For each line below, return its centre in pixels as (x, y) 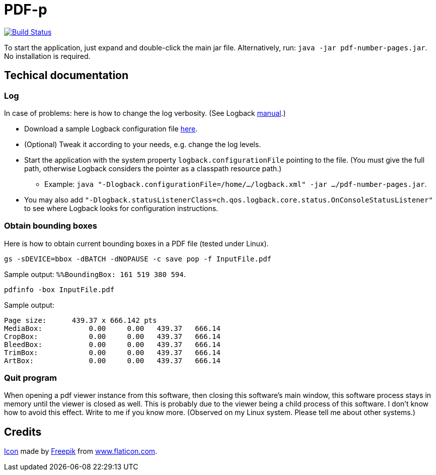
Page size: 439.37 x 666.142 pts (81, 320)
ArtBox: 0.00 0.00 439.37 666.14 (112, 360)
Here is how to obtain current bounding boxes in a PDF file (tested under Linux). (136, 243)
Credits (23, 432)
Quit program (31, 378)
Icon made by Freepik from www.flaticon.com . (81, 451)
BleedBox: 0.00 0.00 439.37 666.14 (112, 344)
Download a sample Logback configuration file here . (111, 128)
